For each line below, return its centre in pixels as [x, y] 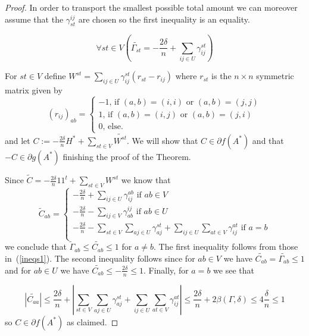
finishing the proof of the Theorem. [127, 156]
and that [268, 140]
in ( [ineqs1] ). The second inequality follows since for [100, 258]
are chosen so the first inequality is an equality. [164, 19]
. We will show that [162, 140]
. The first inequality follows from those [226, 246]
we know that [146, 180]
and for [18, 270]
